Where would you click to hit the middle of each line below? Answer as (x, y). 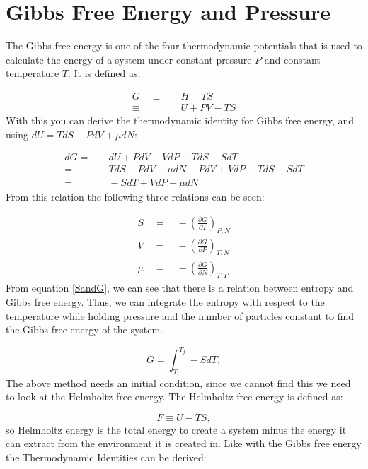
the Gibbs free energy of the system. (85, 330)
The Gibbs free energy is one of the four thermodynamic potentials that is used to (184, 46)
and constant (292, 59)
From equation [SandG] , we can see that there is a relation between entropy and (180, 288)
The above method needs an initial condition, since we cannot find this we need (178, 382)
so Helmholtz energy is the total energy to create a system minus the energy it (176, 429)
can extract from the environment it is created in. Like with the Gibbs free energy (184, 443)
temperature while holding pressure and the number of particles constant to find (180, 315)
